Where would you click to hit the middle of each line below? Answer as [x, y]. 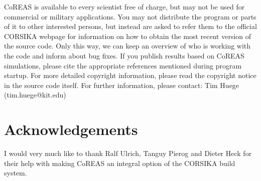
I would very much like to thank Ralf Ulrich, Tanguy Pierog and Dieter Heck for [128, 153]
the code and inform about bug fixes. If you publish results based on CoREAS [124, 55]
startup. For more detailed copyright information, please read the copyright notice [130, 75]
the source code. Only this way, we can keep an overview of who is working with [127, 46]
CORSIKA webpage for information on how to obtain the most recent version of [128, 36]
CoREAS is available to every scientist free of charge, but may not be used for [124, 6]
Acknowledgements [71, 129]
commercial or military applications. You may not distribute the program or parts [130, 16]
